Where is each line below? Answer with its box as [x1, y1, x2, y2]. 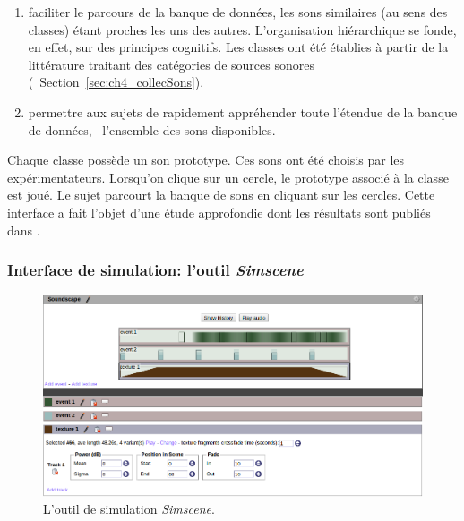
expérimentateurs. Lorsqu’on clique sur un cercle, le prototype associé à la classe [7, 167, 449, 186]
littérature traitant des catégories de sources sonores [28, 55, 314, 73]
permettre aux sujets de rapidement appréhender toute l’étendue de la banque [28, 102, 458, 121]
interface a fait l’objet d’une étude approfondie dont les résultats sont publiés [7, 202, 431, 221]
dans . [7, 220, 40, 239]
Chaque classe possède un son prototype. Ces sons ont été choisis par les [7, 150, 405, 169]
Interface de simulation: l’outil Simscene [7, 259, 304, 281]
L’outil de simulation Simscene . [43, 500, 215, 518]
